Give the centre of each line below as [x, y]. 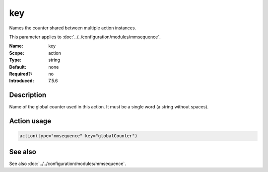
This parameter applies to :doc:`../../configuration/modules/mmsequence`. [85, 37]
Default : [18, 67]
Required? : [21, 74]
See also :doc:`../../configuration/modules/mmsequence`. [67, 164]
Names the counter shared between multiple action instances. [73, 28]
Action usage [30, 121]
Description [28, 95]
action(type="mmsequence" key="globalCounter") [78, 136]
